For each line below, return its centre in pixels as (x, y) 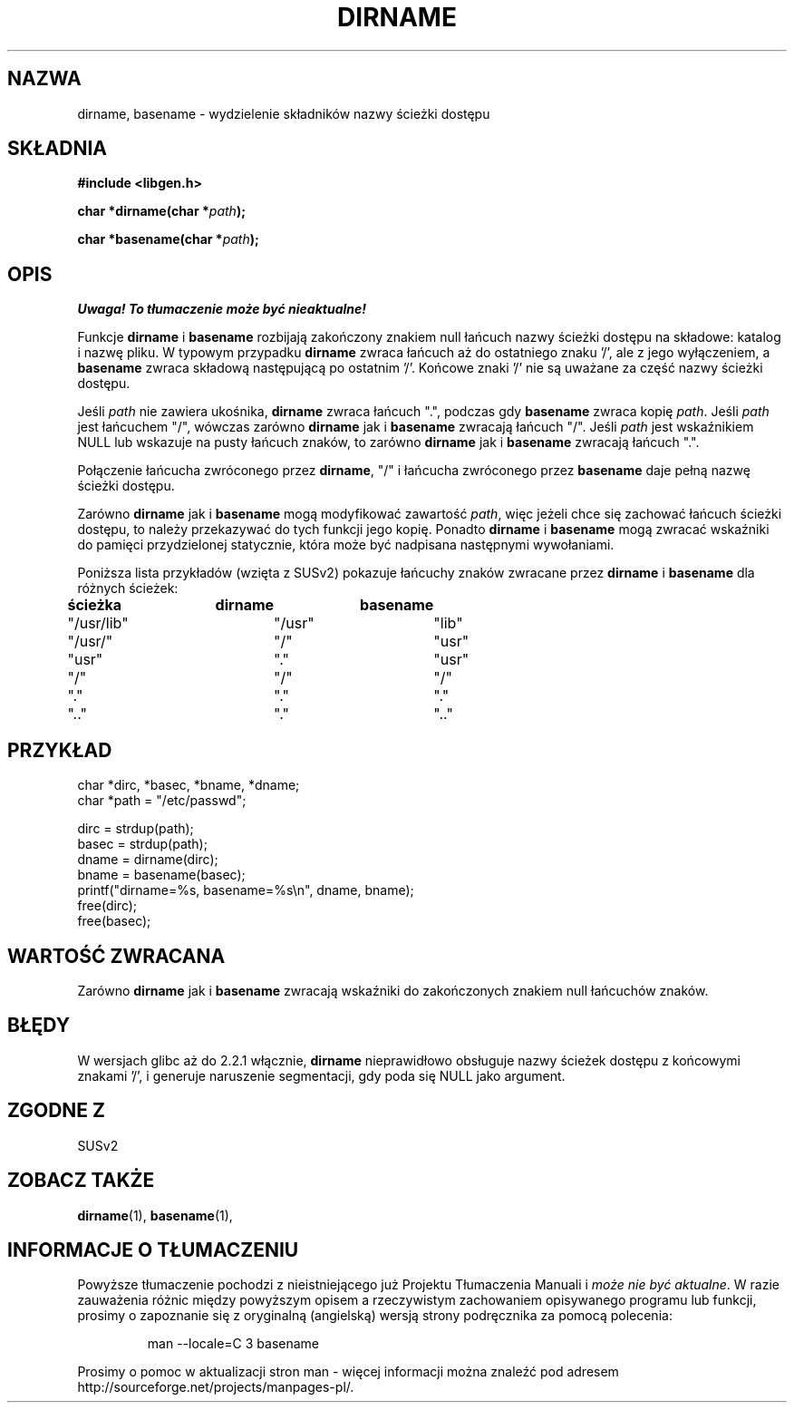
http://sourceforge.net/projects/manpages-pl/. (216, 1387)
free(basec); (114, 921)
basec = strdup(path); (142, 844)
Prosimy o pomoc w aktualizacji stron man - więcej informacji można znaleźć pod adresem (348, 1372)
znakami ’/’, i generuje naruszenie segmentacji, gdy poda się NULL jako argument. (321, 1075)
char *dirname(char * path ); (161, 211)
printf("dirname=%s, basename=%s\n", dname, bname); (246, 890)
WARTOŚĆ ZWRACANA (116, 956)
